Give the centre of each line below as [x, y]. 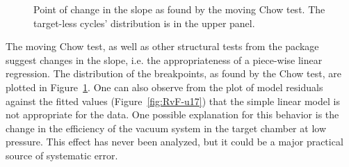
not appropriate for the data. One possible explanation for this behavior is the [172, 114]
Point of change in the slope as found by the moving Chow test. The [179, 9]
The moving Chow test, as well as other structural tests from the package [162, 46]
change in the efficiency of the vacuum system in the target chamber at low [166, 128]
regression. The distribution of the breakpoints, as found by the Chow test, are [173, 73]
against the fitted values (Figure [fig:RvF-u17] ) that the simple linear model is [173, 101]
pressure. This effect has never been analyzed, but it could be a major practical [174, 142]
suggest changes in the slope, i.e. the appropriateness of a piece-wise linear [164, 59]
